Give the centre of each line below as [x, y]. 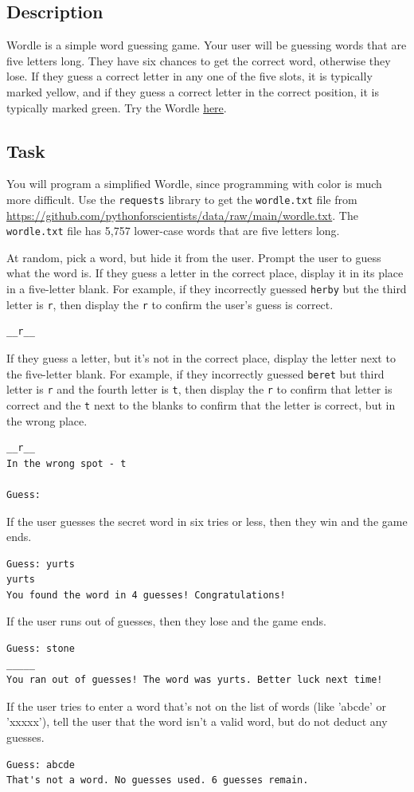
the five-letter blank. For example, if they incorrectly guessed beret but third [195, 373]
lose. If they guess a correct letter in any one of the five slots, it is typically [189, 76]
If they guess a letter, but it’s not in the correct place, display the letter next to [201, 357]
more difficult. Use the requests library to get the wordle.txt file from [182, 199]
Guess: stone [41, 649]
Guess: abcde [41, 765]
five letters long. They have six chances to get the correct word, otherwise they [199, 60]
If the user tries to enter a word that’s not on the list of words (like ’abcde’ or [196, 706]
